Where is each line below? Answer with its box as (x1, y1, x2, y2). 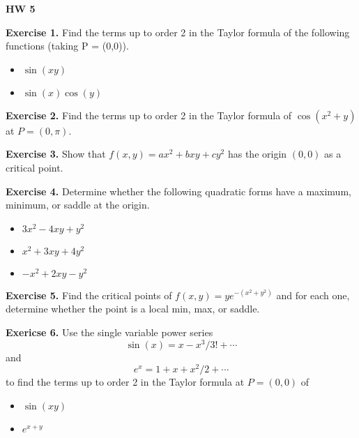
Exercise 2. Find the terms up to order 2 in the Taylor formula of (6, 107, 292, 122)
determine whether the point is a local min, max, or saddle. (6, 301, 260, 316)
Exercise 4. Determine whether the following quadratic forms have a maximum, (6, 183, 351, 198)
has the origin (227, 146, 287, 161)
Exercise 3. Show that (6, 146, 106, 161)
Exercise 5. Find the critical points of (6, 287, 172, 302)
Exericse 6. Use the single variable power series (6, 324, 213, 339)
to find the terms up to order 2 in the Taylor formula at (6, 375, 245, 389)
